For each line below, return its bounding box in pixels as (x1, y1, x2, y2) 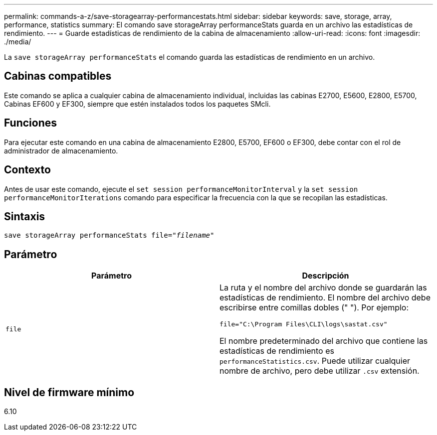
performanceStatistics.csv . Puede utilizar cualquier (219, 356, 411, 366)
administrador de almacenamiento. (4, 146, 118, 155)
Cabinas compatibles (4, 70, 112, 83)
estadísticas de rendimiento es (219, 346, 334, 356)
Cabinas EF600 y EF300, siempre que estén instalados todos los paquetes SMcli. (4, 99, 271, 108)
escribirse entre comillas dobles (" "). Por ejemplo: (219, 302, 409, 313)
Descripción (302, 271, 349, 281)
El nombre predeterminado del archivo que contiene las (219, 336, 428, 346)
